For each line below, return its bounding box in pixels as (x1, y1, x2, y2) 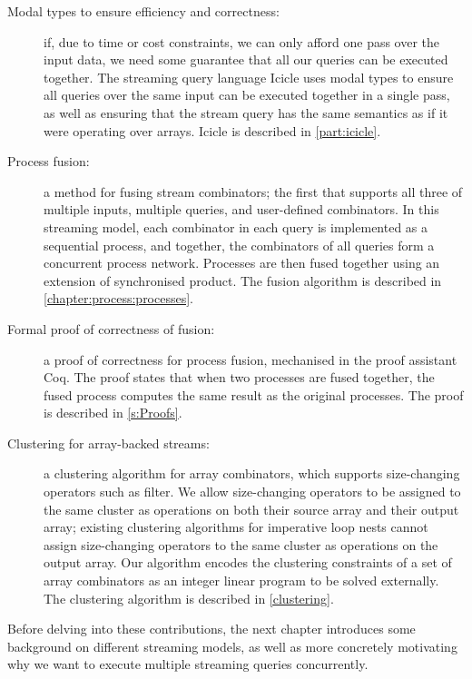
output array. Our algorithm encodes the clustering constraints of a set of (44, 553, 452, 572)
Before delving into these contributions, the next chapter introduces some (7, 619, 416, 638)
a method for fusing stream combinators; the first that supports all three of (44, 182, 463, 201)
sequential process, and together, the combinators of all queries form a (44, 235, 435, 254)
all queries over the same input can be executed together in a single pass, (44, 85, 450, 104)
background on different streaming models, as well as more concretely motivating (7, 636, 457, 655)
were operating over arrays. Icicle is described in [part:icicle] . (44, 121, 381, 140)
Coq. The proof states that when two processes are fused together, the (44, 368, 435, 387)
